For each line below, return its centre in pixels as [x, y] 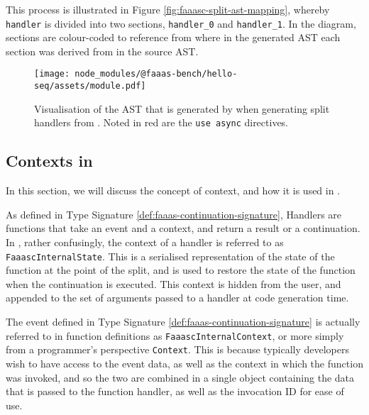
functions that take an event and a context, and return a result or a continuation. [183, 228]
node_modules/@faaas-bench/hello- [156, 74]
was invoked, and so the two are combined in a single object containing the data [180, 377]
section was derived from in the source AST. [102, 51]
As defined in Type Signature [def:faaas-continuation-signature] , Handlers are [174, 214]
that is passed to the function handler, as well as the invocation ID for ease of [175, 391]
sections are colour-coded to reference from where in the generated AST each [173, 37]
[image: [52, 74]
